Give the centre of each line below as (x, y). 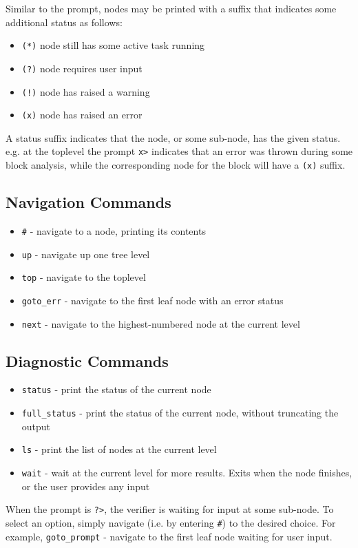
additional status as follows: (64, 22)
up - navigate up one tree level (86, 254)
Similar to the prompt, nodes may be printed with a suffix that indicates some (171, 8)
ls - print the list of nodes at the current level (119, 449)
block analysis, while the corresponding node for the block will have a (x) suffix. (176, 165)
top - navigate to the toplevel (84, 277)
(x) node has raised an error (82, 115)
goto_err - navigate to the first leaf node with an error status (152, 300)
